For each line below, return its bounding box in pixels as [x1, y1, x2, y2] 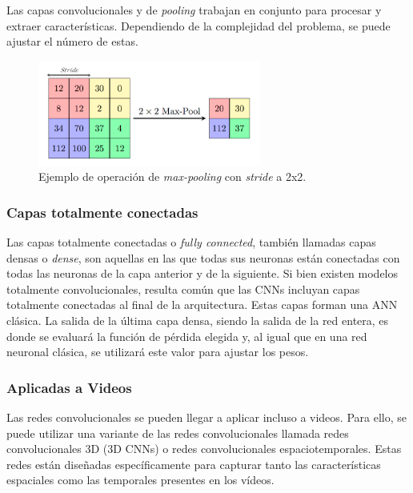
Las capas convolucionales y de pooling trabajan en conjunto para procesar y [6, 2, 382, 18]
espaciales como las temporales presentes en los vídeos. [6, 471, 275, 488]
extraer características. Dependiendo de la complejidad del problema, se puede [6, 17, 391, 34]
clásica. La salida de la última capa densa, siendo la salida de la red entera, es [6, 312, 389, 329]
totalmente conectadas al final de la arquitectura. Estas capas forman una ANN [6, 296, 398, 313]
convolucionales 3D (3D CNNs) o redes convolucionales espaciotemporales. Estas [6, 440, 402, 457]
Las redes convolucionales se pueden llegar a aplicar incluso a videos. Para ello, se [6, 409, 407, 426]
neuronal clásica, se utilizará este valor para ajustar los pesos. [6, 343, 309, 360]
